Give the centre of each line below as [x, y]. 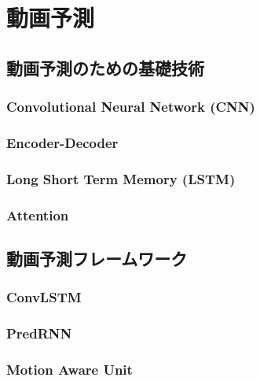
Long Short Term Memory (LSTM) [121, 178]
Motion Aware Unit [70, 369]
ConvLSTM [44, 297]
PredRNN [39, 333]
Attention [38, 215]
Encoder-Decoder [62, 142]
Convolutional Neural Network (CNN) [131, 107]
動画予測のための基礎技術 [105, 67]
